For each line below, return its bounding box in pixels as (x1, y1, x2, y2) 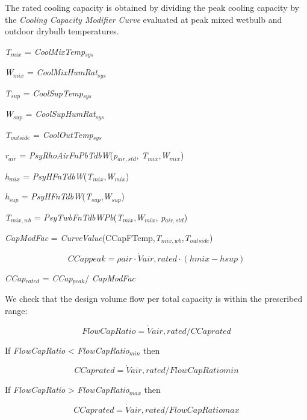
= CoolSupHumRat (25, 107, 96, 120)
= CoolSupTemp (23, 86, 83, 99)
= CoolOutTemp (33, 128, 93, 140)
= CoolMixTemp (25, 45, 85, 57)
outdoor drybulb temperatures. (5, 25, 119, 37)
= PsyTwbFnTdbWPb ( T (34, 210, 123, 223)
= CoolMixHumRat (27, 66, 98, 78)
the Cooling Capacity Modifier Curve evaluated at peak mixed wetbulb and (5, 13, 282, 25)
